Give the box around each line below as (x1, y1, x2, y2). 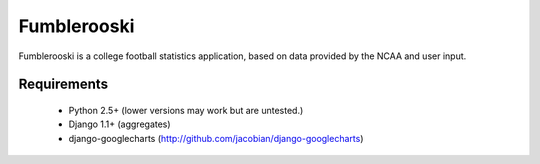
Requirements (18, 76, 109, 93)
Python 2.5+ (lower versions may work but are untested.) (68, 104, 304, 116)
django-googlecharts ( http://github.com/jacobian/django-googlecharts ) (68, 132, 364, 144)
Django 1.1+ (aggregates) (68, 118, 171, 130)
